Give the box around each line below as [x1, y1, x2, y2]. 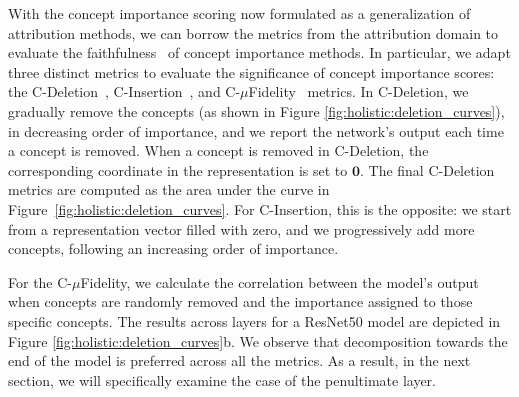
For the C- [8, 271, 73, 292]
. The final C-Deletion [359, 159, 495, 180]
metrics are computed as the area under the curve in [8, 179, 330, 200]
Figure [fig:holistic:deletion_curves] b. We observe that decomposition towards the [8, 330, 508, 351]
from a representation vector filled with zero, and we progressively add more [8, 218, 475, 239]
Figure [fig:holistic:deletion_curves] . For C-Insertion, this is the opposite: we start [8, 198, 512, 219]
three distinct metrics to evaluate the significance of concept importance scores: [8, 61, 495, 82]
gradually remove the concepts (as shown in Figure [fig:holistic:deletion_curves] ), [8, 100, 505, 121]
